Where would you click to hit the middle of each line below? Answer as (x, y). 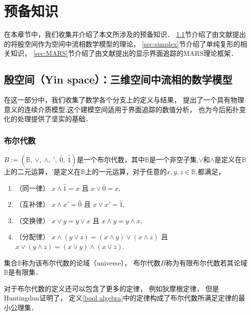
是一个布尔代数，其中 (111, 159)
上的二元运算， (28, 172)
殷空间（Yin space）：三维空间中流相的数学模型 (118, 79)
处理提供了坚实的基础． (55, 119)
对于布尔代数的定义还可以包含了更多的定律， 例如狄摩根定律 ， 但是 (112, 288)
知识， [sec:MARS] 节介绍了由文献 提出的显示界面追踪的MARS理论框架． (124, 53)
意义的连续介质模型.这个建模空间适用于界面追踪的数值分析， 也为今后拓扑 (122, 109)
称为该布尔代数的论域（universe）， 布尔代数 (91, 262)
